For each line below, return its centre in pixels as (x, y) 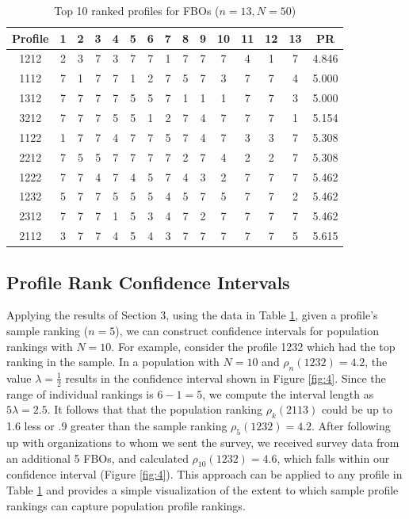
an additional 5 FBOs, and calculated (97, 458)
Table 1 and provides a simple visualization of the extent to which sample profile (203, 489)
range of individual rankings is (80, 393)
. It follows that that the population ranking (155, 409)
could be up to (357, 409)
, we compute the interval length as (288, 393)
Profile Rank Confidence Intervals (148, 282)
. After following (351, 426)
